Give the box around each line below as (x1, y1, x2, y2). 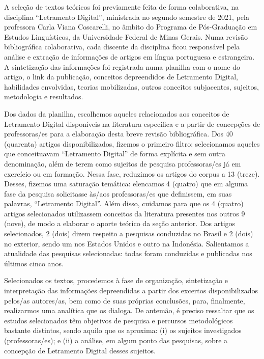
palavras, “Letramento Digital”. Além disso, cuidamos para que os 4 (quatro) (4, 198, 244, 209)
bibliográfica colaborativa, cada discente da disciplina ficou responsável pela (4, 41, 240, 52)
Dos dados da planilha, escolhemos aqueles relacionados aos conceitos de (4, 108, 229, 119)
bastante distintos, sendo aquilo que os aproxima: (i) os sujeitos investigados (4, 325, 242, 336)
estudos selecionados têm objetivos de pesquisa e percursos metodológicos (4, 315, 233, 325)
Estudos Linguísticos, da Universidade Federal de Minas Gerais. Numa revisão (4, 31, 248, 42)
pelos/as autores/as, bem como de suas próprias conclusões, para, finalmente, (4, 295, 245, 306)
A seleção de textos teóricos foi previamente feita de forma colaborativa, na (4, 2, 239, 12)
